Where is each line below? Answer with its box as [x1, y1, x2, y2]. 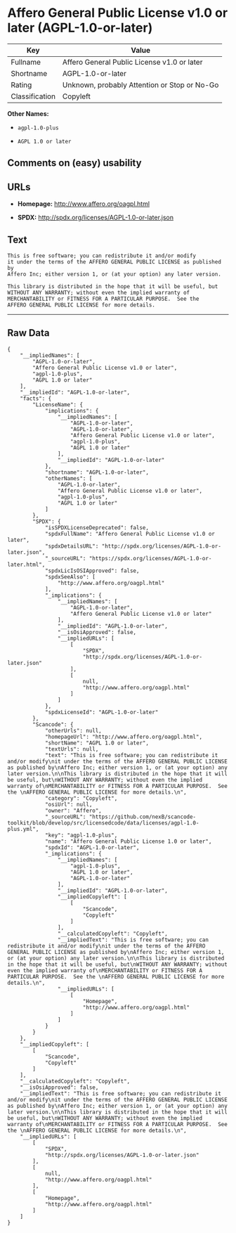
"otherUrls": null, [44, 727, 102, 734]
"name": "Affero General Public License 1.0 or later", [44, 838, 212, 845]
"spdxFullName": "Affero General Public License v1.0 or [44, 530, 216, 537]
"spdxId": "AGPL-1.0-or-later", [44, 844, 140, 851]
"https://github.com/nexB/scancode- [88, 813, 197, 820]
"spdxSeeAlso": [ [44, 573, 96, 581]
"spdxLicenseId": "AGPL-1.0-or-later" [44, 709, 159, 716]
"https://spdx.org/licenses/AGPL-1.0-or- [88, 555, 212, 562]
